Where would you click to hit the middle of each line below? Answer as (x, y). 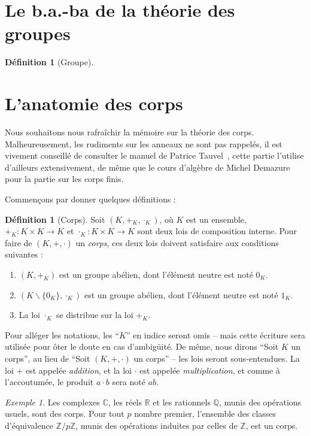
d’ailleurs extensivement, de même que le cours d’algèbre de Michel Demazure (148, 167)
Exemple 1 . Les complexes (52, 402)
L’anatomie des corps (94, 103)
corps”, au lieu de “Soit (48, 358)
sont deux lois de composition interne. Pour (217, 231)
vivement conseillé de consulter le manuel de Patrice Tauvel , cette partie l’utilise (154, 155)
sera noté (129, 382)
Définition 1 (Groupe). (49, 62)
